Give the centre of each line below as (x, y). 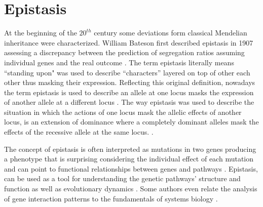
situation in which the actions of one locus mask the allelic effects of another (123, 112)
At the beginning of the (41, 33)
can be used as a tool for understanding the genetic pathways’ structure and (122, 178)
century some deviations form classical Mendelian (171, 33)
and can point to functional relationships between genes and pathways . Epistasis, (131, 168)
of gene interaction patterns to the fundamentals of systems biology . (111, 198)
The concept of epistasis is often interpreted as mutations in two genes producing (130, 149)
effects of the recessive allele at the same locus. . (79, 132)
